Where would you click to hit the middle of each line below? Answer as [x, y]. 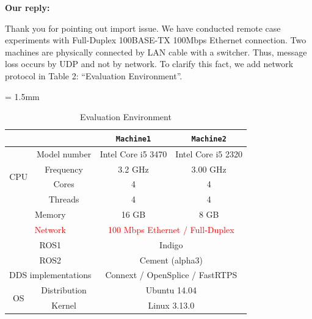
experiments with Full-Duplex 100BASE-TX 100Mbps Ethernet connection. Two [156, 40]
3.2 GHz [133, 169]
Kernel [64, 305]
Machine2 [209, 139]
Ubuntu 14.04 [171, 290]
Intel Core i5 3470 [133, 153]
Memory [50, 214]
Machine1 [133, 139]
